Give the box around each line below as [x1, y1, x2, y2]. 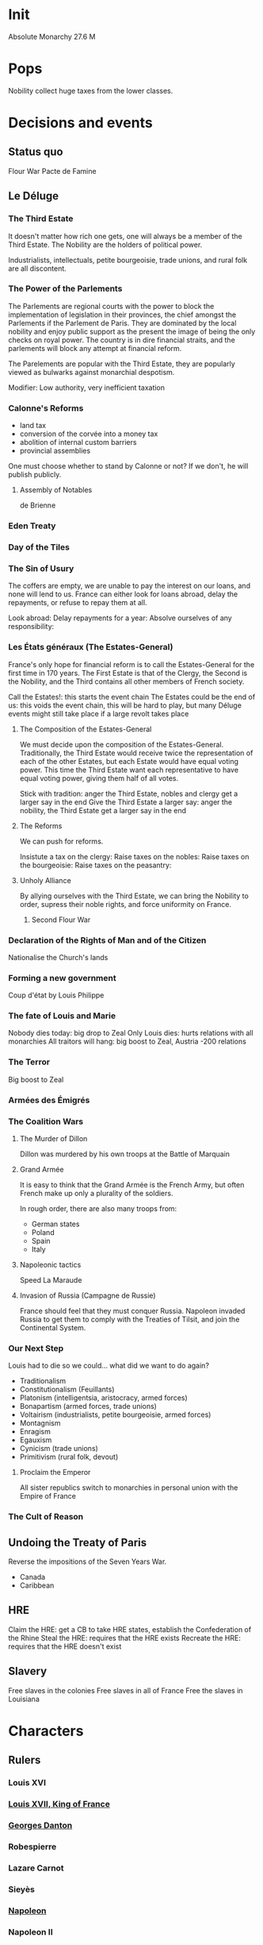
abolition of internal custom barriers [19, 438, 137, 447]
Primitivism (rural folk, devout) [19, 1452, 119, 1462]
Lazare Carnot [8, 1862, 65, 1874]
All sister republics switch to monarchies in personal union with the [19, 1483, 238, 1492]
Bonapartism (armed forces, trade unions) [19, 1402, 157, 1411]
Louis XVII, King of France [8, 1799, 111, 1810]
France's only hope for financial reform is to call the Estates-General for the [8, 659, 255, 669]
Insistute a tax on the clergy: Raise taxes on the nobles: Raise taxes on [19, 851, 250, 861]
